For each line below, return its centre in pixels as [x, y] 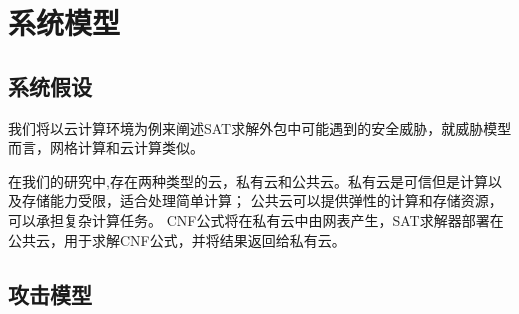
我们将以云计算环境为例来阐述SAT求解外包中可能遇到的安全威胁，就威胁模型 [260, 127]
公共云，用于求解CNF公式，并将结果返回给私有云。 [177, 239]
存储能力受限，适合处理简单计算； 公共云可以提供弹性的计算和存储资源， [262, 200]
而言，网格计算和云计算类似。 [106, 147]
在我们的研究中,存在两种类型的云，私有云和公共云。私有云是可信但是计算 [248, 180]
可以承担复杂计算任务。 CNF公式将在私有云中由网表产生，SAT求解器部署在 [256, 219]
